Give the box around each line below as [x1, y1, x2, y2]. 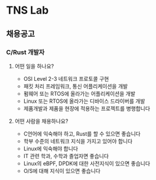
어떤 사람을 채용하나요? [14, 117, 69, 125]
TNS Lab [6, 4, 49, 17]
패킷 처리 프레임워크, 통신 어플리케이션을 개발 [23, 83, 128, 90]
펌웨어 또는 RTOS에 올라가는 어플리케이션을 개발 [23, 90, 136, 97]
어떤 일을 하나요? [14, 62, 54, 70]
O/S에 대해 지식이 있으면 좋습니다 [23, 167, 100, 174]
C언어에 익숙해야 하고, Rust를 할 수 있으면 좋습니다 [23, 130, 141, 137]
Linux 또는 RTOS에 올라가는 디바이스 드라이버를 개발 [23, 97, 145, 105]
